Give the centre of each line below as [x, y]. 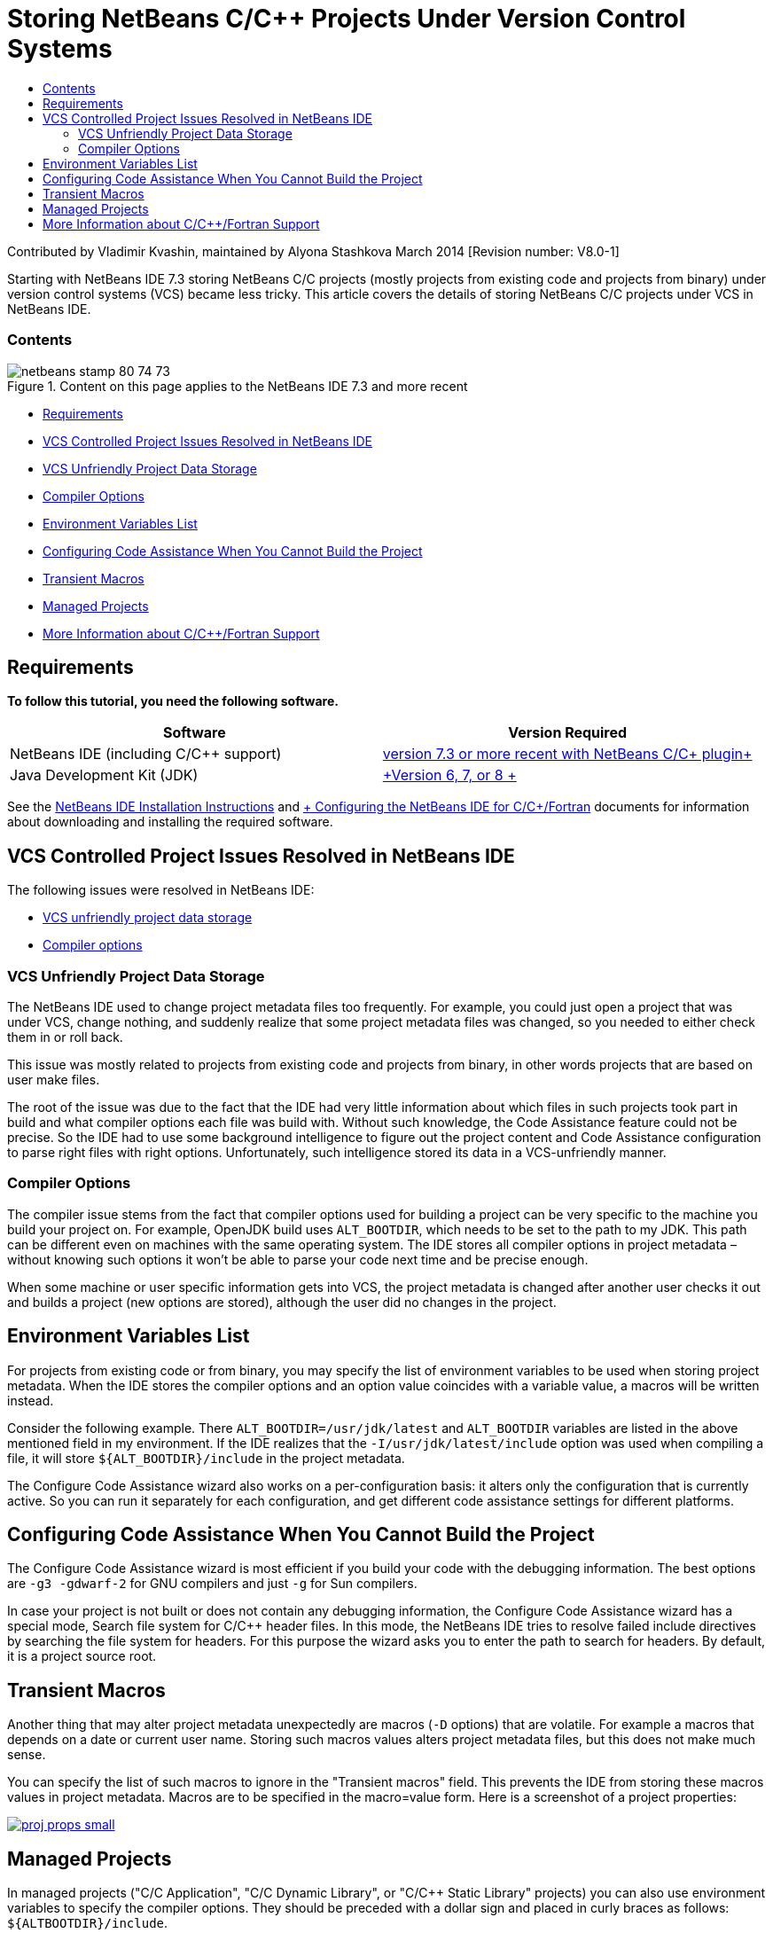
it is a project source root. [82, 1656]
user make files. [54, 1079]
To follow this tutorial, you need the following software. [173, 701]
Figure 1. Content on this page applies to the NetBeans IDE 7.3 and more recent [238, 386]
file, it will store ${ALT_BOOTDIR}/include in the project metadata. [206, 1458]
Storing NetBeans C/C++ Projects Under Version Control [347, 19]
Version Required [568, 733]
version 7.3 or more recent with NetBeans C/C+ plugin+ [567, 754]
